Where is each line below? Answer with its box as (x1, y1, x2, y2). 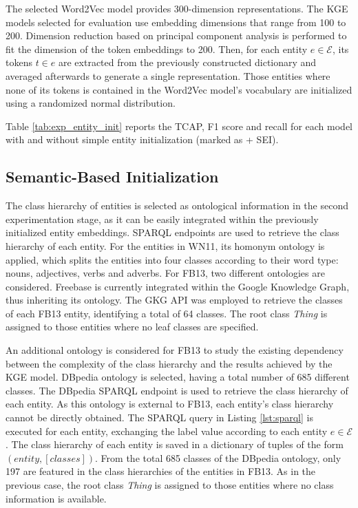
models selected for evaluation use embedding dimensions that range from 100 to (6, 14, 346, 29)
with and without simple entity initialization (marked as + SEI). (6, 132, 279, 147)
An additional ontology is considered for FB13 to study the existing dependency (6, 343, 344, 357)
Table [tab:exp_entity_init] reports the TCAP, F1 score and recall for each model (6, 118, 352, 133)
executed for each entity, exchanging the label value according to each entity (6, 423, 328, 438)
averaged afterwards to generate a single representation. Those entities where (6, 68, 330, 83)
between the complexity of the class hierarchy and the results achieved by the (6, 356, 333, 370)
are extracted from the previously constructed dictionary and (58, 55, 317, 70)
